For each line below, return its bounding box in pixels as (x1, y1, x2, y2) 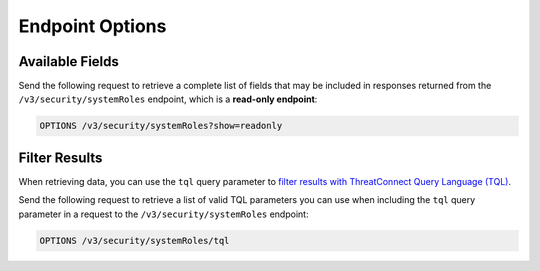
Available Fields (18, 53, 120, 70)
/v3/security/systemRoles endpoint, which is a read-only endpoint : (18, 93, 318, 105)
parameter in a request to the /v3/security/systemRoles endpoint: (18, 208, 309, 220)
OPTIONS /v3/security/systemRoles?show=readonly (39, 120, 283, 132)
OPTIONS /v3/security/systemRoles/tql (39, 235, 230, 246)
